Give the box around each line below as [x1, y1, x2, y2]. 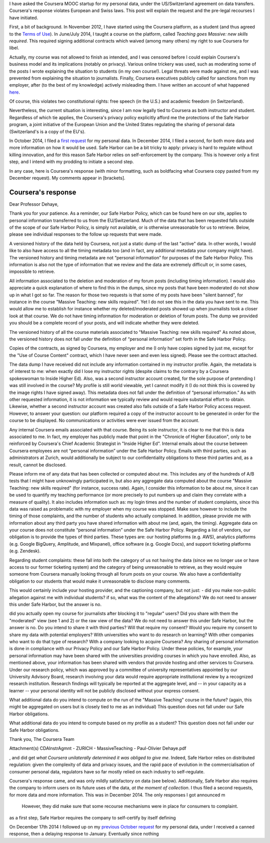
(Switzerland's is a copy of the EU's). [9, 128, 86, 135]
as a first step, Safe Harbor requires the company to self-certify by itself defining [9, 814, 176, 820]
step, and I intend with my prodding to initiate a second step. [9, 159, 134, 165]
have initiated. [9, 15, 38, 21]
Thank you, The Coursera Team [9, 736, 74, 742]
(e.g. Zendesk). [9, 548, 41, 554]
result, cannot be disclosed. [9, 462, 67, 468]
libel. [9, 45, 19, 51]
